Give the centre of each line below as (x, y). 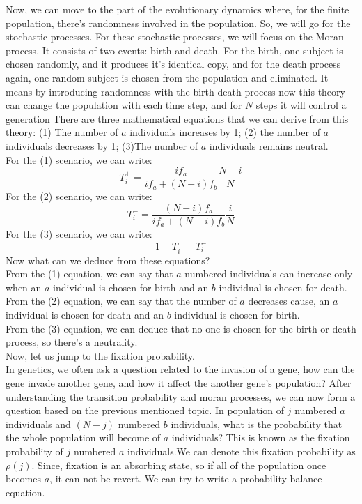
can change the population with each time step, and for (124, 105)
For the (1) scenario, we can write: (79, 159)
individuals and (38, 423)
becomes (24, 479)
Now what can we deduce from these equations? (108, 260)
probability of (34, 451)
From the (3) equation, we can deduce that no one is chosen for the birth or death (181, 328)
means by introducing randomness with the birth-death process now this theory (175, 91)
